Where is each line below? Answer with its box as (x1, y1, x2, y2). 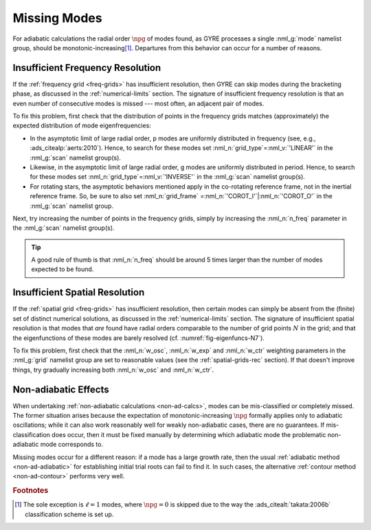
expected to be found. (31, 265, 94, 273)
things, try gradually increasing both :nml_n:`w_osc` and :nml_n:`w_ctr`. (12, 365, 214, 374)
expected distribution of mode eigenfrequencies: (12, 121, 151, 130)
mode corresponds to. (40, 441, 103, 449)
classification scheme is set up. (25, 510, 114, 518)
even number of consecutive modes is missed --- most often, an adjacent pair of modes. (12, 99, 265, 107)
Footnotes (12, 486, 49, 496)
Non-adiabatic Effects (12, 383, 109, 395)
